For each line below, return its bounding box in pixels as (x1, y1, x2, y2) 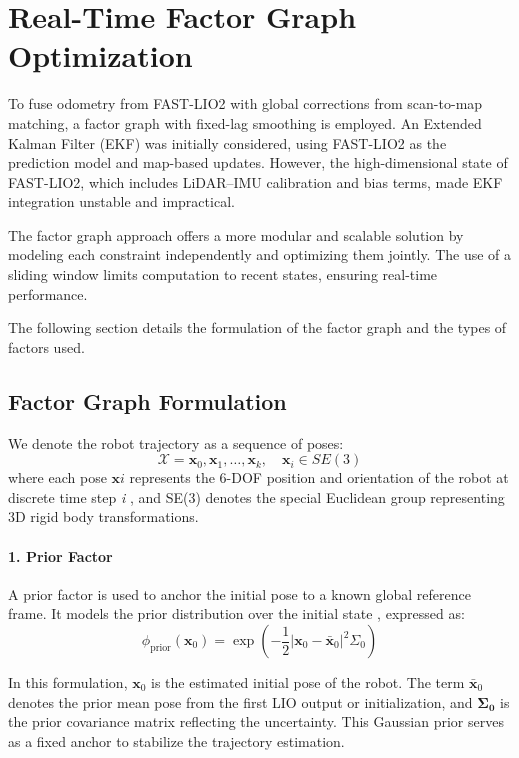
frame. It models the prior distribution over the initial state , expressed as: (8, 603, 465, 624)
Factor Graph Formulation (8, 385, 287, 416)
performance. (8, 283, 88, 304)
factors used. (8, 336, 85, 357)
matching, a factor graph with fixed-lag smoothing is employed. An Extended (8, 112, 482, 133)
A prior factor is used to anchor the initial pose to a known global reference (8, 583, 471, 604)
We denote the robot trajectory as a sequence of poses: (8, 432, 344, 453)
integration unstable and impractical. (8, 191, 235, 212)
